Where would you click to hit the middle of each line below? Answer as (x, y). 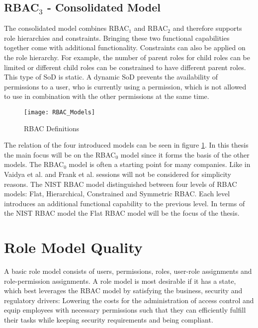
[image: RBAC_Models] (60, 112)
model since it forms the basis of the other (185, 154)
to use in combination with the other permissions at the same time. (107, 96)
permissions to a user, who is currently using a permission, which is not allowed (125, 86)
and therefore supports (207, 28)
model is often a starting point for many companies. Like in (160, 164)
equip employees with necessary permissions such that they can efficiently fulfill (125, 310)
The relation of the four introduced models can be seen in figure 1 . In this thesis (126, 145)
